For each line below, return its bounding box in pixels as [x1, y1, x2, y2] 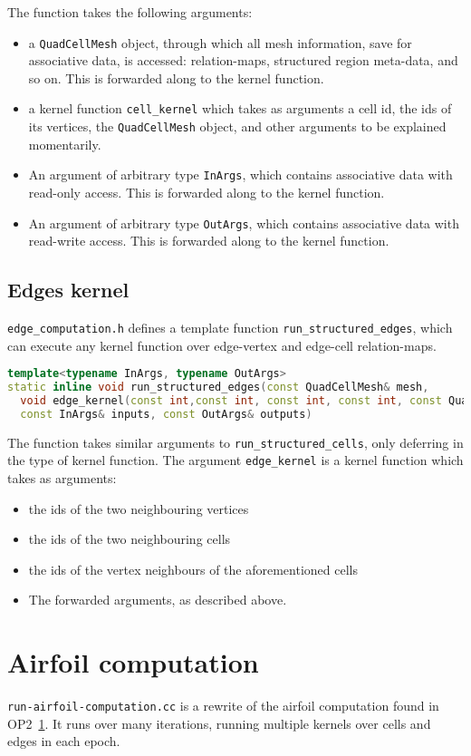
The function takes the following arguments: [7, 3, 253, 21]
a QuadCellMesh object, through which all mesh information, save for [28, 33, 412, 52]
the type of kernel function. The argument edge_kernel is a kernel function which [7, 451, 464, 470]
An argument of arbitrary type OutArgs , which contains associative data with [28, 213, 459, 232]
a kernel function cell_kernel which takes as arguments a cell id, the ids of [28, 99, 452, 118]
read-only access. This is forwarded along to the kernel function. [28, 183, 385, 201]
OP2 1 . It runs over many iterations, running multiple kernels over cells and [7, 713, 431, 732]
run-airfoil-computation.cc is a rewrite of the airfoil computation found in [7, 696, 439, 715]
